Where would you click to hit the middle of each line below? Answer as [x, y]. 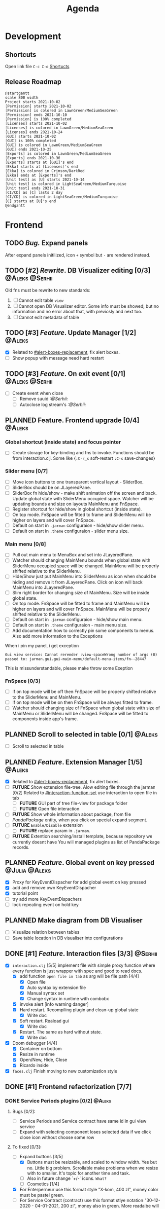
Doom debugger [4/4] [35, 1043]
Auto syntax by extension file [56, 988]
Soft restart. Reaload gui [44, 1021]
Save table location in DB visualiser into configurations [67, 938]
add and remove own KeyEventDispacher [54, 888]
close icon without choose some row [57, 1137]
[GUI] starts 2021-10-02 [31, 136]
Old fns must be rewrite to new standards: [48, 290]
